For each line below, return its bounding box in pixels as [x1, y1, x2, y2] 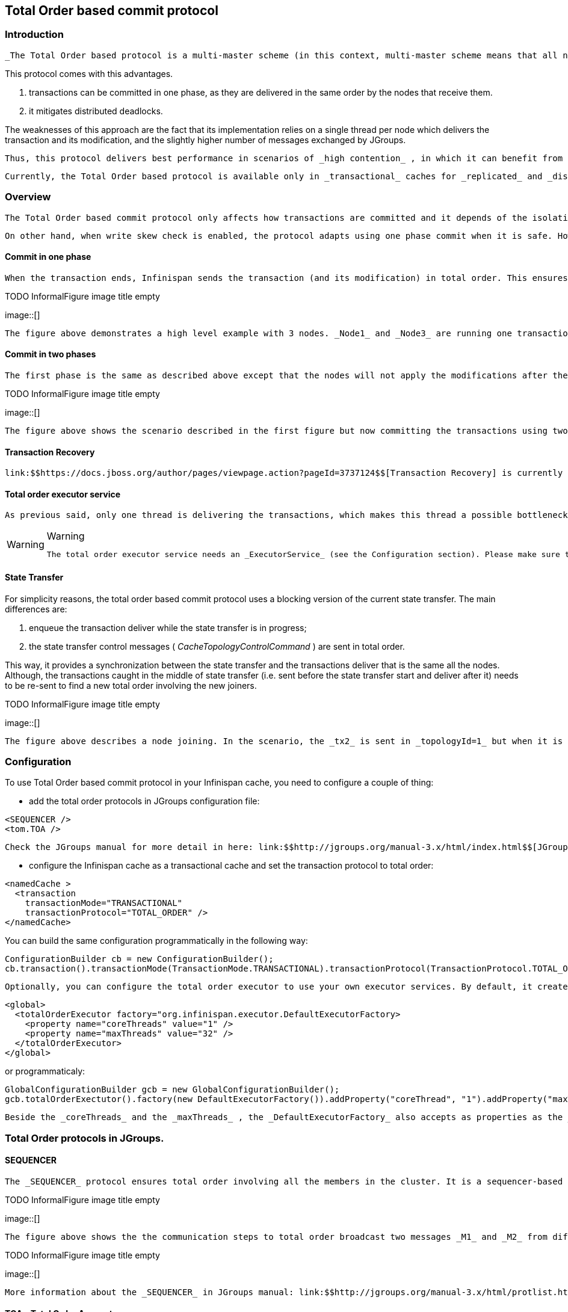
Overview [5, 191, 51, 203]
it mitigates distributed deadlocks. [29, 105, 163, 116]
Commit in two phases [5, 349, 96, 360]
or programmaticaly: [5, 1066, 85, 1077]
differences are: [5, 603, 67, 614]
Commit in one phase [5, 251, 91, 262]
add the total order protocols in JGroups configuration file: [29, 796, 260, 807]
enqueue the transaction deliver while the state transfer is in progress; [29, 622, 307, 633]
